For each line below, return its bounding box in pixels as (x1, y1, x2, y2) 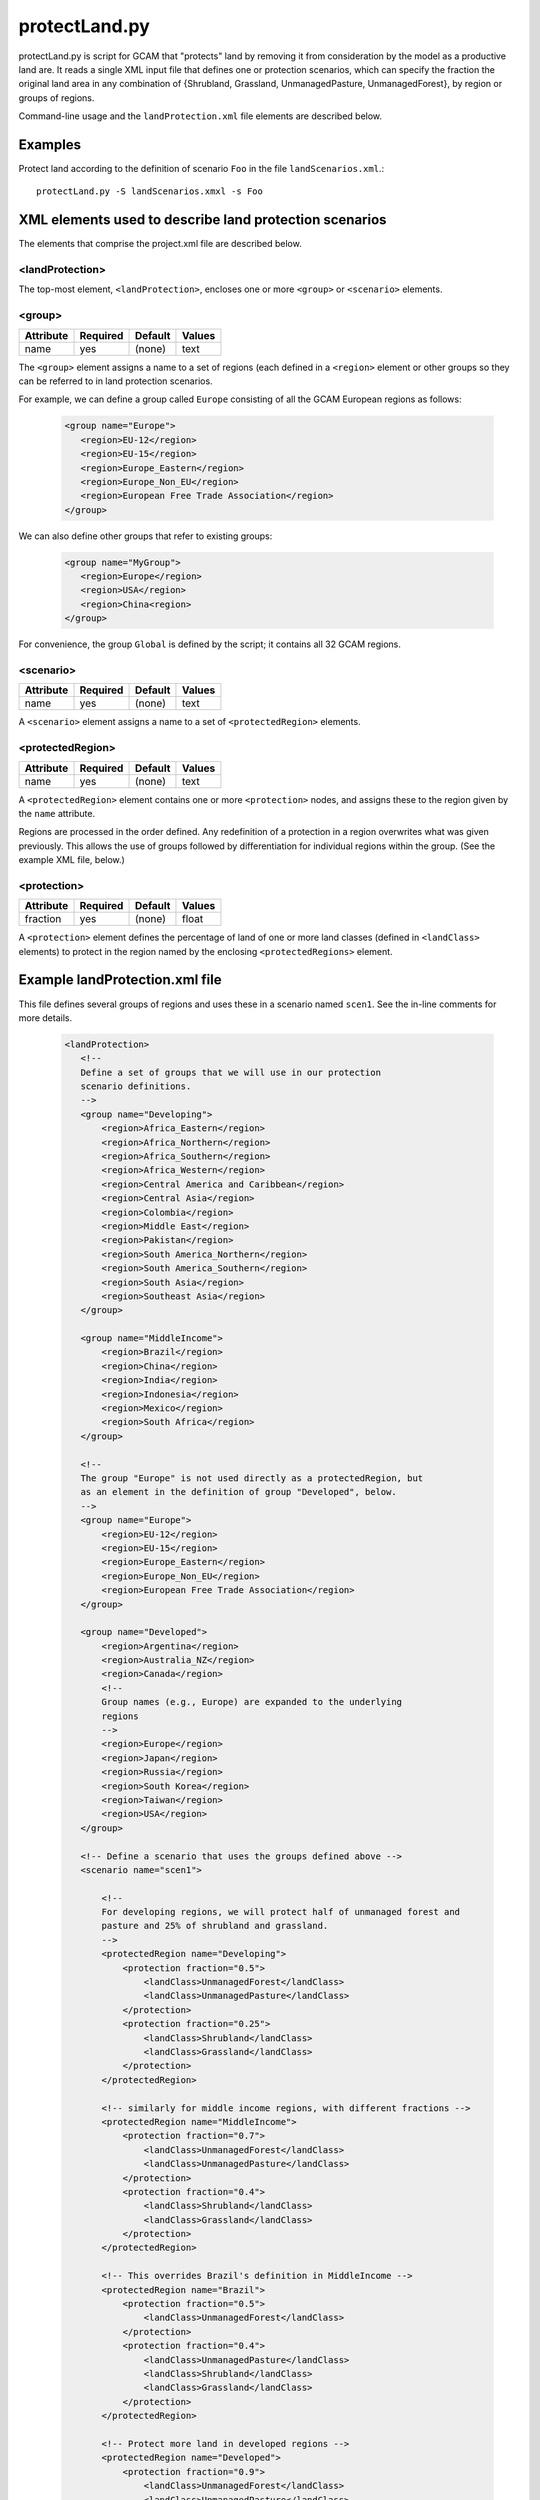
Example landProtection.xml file (18, 971, 222, 989)
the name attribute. (18, 807, 95, 819)
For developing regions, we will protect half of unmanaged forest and (101, 1906, 460, 1918)
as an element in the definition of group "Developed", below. (80, 1486, 397, 1498)
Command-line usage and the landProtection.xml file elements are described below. (18, 110, 383, 122)
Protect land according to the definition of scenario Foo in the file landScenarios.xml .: (18, 163, 385, 175)
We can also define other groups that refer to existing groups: (18, 530, 273, 542)
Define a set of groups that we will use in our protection (80, 1066, 382, 1078)
